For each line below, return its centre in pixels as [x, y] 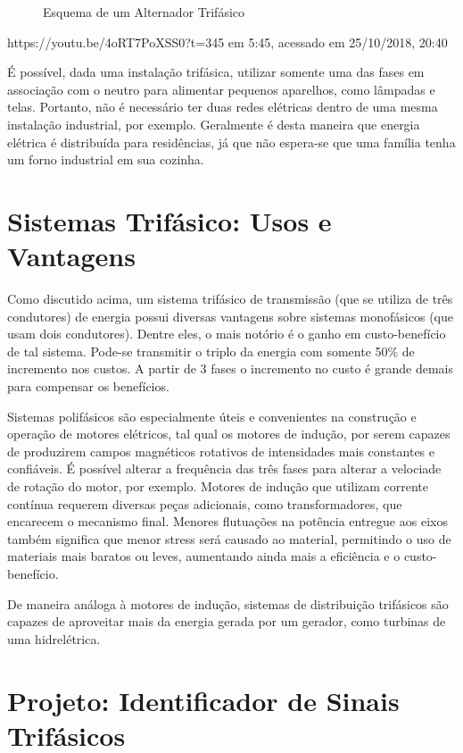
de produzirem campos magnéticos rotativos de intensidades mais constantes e [221, 451]
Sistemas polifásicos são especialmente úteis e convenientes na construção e [212, 416]
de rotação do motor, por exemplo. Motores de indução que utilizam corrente [218, 486]
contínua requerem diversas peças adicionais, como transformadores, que [205, 503]
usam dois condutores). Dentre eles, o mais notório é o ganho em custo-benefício [227, 334]
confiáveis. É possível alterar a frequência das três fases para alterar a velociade [224, 469]
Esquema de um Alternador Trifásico [144, 12]
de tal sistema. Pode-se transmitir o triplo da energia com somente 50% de [211, 351]
